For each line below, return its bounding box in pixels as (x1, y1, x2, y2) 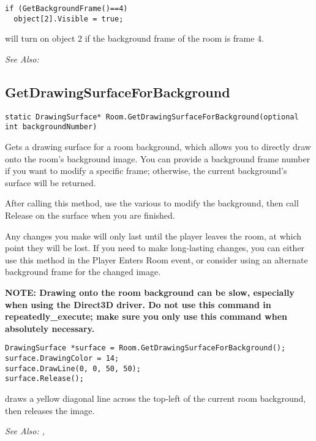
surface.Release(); (5, 374, 84, 383)
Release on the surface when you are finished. (5, 208, 175, 221)
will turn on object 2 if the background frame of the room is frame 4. (5, 32, 265, 45)
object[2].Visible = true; (13, 14, 124, 23)
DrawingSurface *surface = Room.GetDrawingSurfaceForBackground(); (5, 344, 286, 353)
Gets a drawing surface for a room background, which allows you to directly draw (5, 140, 311, 153)
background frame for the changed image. (5, 265, 161, 278)
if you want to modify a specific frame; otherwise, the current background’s (5, 164, 287, 177)
